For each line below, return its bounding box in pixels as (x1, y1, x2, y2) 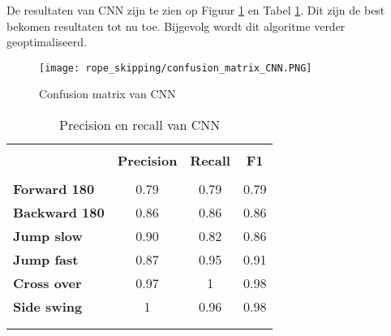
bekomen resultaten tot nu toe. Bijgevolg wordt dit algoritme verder (6, 17, 346, 34)
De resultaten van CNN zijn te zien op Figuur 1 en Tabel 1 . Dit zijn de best (6, 2, 385, 18)
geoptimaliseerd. (6, 33, 87, 50)
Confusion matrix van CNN (39, 85, 176, 102)
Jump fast (13, 250, 79, 269)
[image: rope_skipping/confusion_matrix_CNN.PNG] (39, 62, 312, 74)
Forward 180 (13, 179, 95, 199)
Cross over (13, 274, 82, 293)
